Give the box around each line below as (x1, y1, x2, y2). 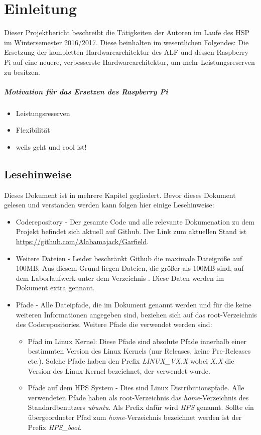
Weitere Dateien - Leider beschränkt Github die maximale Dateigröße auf (16, 253, 242, 263)
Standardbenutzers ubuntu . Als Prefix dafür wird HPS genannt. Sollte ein (28, 402, 254, 412)
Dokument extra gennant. (16, 282, 95, 293)
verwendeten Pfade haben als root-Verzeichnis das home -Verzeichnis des (28, 392, 249, 402)
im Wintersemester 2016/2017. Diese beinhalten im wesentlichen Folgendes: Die (4, 37, 249, 47)
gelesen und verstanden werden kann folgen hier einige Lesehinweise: (4, 199, 214, 210)
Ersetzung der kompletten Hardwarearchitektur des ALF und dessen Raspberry (4, 47, 248, 57)
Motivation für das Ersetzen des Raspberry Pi (4, 86, 168, 96)
